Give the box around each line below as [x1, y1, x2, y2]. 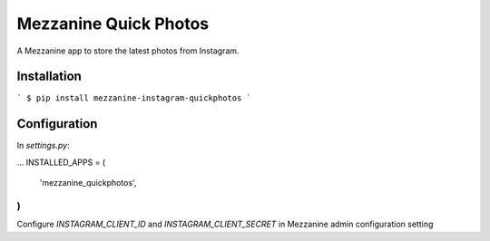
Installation [16, 69, 82, 84]
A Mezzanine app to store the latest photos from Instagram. [16, 45, 240, 56]
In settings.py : [16, 140, 70, 151]
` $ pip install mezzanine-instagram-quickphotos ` [16, 93, 252, 103]
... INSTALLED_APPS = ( [16, 157, 106, 168]
